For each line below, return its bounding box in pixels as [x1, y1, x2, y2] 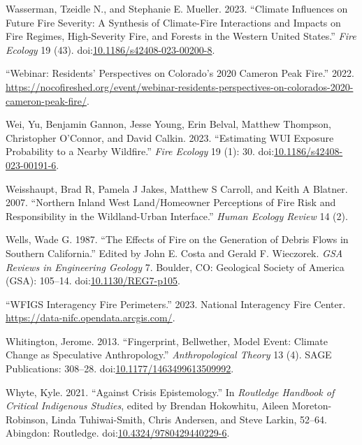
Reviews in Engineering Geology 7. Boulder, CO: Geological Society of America [6, 259, 345, 274]
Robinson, [6, 411, 48, 426]
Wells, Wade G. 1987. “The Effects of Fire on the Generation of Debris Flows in [6, 232, 349, 247]
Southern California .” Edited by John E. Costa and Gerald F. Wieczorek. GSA [6, 245, 343, 260]
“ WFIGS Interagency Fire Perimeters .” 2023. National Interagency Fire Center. [6, 296, 346, 311]
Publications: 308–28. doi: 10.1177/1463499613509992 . [6, 361, 234, 376]
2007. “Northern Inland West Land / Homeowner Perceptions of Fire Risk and [6, 195, 336, 210]
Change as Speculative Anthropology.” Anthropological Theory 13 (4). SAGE [6, 347, 332, 362]
